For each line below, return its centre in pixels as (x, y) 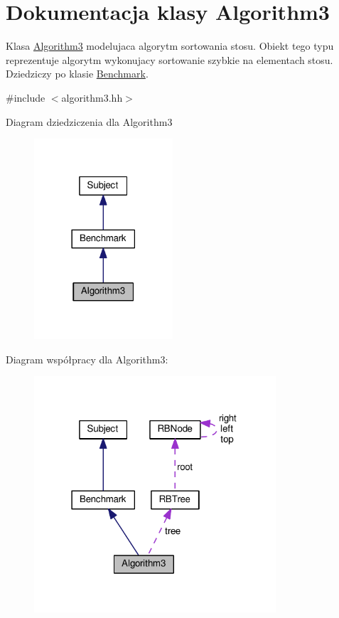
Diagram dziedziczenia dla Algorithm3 (89, 121)
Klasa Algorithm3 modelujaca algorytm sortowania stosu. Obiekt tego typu (170, 46)
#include (26, 97)
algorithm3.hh (92, 97)
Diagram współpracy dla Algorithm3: (87, 359)
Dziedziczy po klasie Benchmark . (77, 74)
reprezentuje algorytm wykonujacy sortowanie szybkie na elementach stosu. (169, 59)
